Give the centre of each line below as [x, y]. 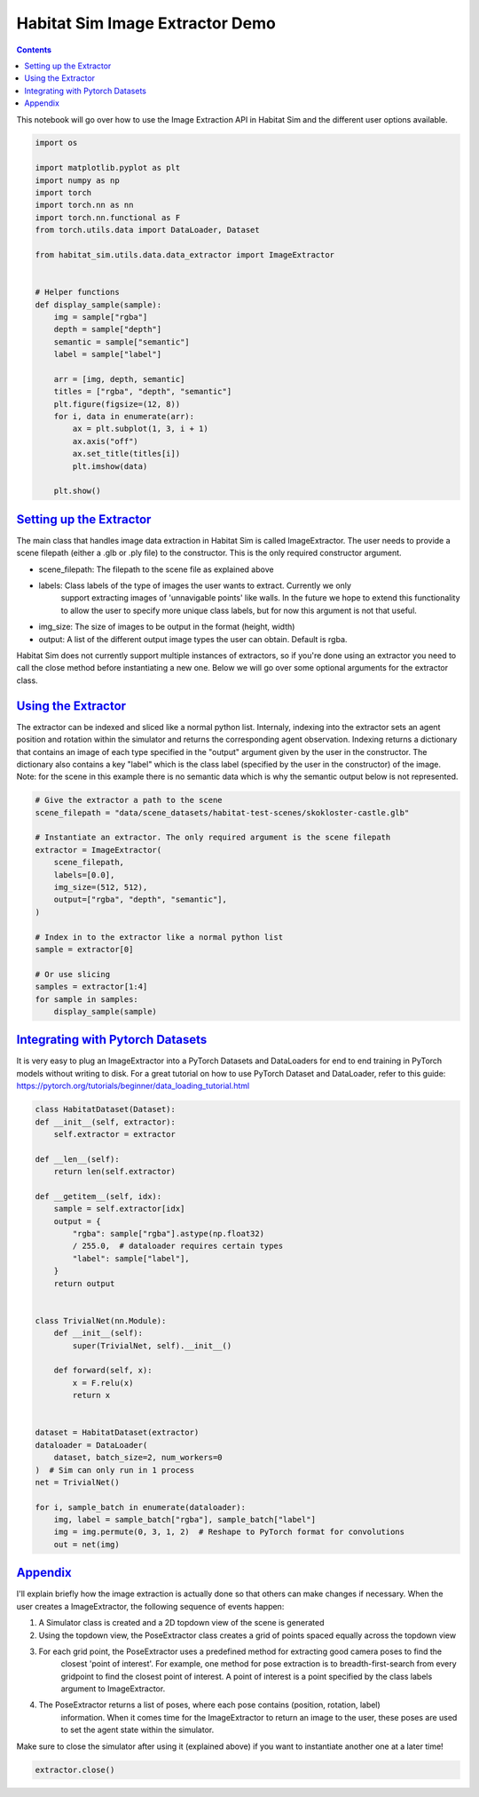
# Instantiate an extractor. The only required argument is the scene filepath [213, 838]
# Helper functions [77, 292]
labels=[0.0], [84, 875]
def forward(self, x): [103, 1371]
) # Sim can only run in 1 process [115, 1470]
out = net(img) [86, 1544]
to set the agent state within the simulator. [137, 1730]
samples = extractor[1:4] [91, 987]
